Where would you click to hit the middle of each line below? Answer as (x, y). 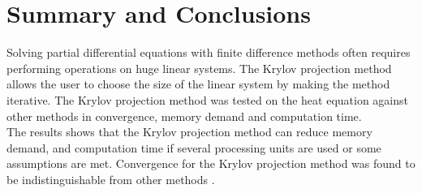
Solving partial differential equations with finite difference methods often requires (209, 52)
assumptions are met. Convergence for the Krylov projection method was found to (211, 163)
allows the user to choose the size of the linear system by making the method (198, 84)
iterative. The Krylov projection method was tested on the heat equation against (208, 99)
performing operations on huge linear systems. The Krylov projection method (199, 68)
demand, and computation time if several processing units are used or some (194, 147)
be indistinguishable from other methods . (111, 179)
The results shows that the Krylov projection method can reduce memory (189, 132)
